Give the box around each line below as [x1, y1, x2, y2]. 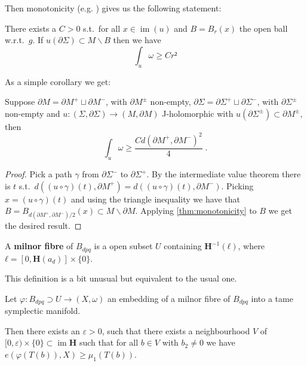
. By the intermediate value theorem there [146, 168, 301, 180]
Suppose [5, 95, 35, 108]
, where [238, 240, 265, 252]
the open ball [239, 22, 288, 34]
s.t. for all [83, 22, 121, 34]
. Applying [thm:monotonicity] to [135, 204, 257, 217]
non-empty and [5, 107, 60, 119]
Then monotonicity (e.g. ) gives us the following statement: [5, 2, 222, 14]
